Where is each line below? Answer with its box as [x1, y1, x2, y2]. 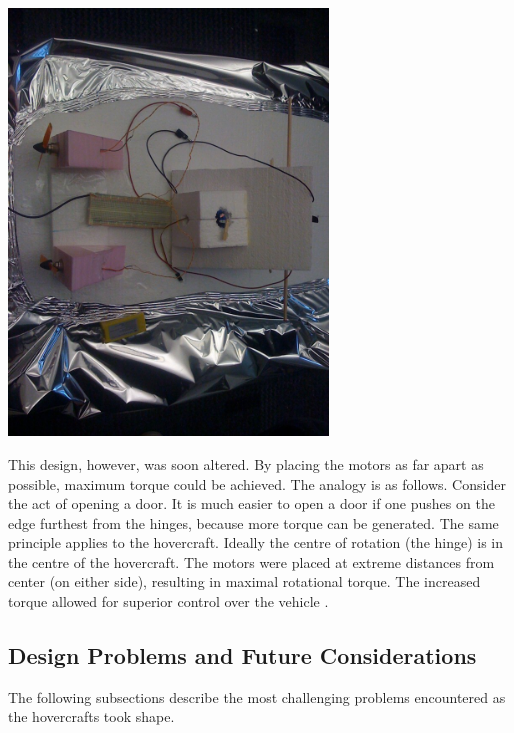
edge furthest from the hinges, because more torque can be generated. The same [8, 512, 499, 533]
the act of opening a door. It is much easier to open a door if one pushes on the [8, 493, 495, 514]
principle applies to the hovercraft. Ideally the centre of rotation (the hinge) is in [8, 532, 504, 553]
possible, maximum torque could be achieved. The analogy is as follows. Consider [8, 473, 506, 494]
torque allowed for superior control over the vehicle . [8, 591, 329, 612]
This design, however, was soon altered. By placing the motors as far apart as [8, 453, 484, 474]
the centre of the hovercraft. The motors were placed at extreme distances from [8, 551, 495, 572]
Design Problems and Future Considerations [8, 640, 477, 671]
